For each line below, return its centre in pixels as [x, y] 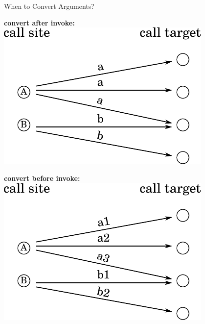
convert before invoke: [42, 178]
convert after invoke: [39, 22]
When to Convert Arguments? [49, 6]
